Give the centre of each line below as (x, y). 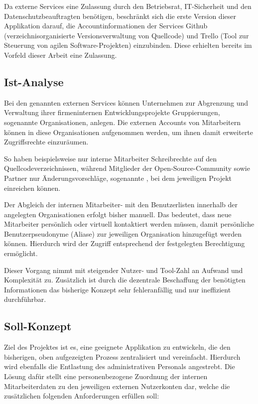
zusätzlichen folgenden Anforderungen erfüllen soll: (82, 396)
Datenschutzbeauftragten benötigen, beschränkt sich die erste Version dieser (120, 16)
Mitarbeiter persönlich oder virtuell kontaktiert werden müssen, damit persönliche (129, 224)
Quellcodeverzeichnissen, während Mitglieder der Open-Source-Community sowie (127, 168)
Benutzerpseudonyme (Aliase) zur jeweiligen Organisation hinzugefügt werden (123, 233)
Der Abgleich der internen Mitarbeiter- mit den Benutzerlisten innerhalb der (121, 204)
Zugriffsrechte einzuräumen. (46, 142)
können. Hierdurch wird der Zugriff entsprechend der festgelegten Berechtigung (125, 243)
